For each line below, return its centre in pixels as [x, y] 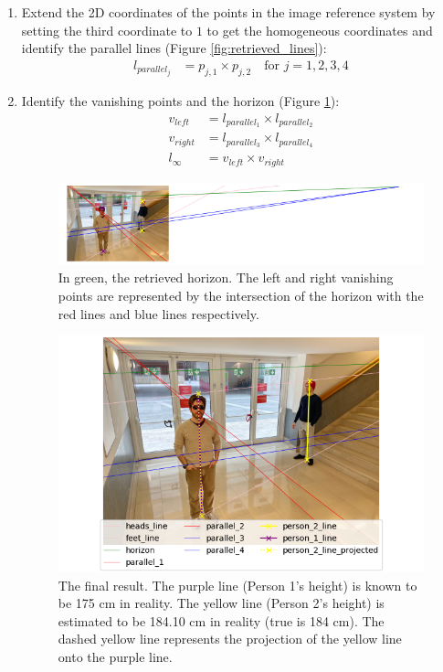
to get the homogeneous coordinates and [320, 30]
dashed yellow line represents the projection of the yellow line [230, 639]
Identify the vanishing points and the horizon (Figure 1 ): [180, 100]
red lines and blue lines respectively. [158, 313]
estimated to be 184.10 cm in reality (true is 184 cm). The [221, 620]
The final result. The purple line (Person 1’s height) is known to [237, 585]
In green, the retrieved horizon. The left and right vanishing [226, 277]
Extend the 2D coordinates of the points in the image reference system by [228, 12]
